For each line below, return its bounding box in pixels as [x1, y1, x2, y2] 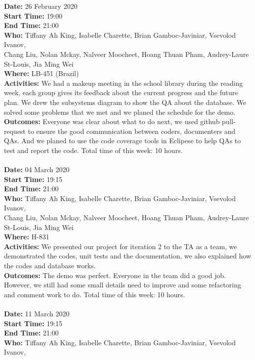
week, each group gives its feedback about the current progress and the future [4, 87, 238, 98]
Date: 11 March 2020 [4, 309, 70, 318]
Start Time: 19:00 [4, 10, 62, 21]
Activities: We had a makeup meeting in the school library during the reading [4, 77, 243, 88]
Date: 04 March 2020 [4, 164, 70, 175]
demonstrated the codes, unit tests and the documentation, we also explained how [4, 251, 251, 261]
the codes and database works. [4, 260, 96, 271]
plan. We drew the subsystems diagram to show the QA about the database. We [4, 97, 246, 107]
